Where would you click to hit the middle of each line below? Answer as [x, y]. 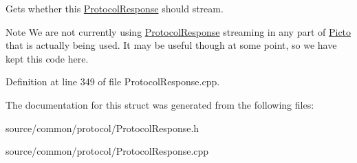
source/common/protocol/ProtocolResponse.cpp [107, 151]
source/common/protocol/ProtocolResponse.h [102, 128]
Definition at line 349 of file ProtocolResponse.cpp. [113, 81]
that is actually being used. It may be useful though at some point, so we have [171, 45]
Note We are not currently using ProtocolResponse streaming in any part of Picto [178, 31]
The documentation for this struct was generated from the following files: [160, 104]
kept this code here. [47, 58]
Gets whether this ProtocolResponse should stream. [115, 8]
